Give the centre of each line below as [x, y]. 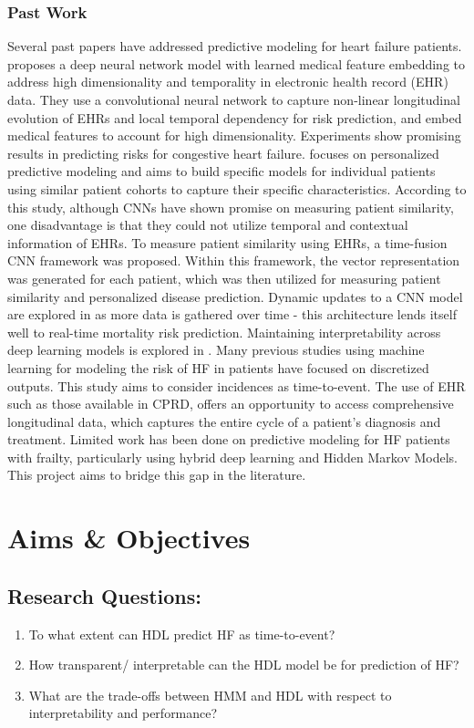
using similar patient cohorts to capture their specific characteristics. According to [237, 188]
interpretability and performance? [123, 713]
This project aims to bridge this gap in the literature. [157, 475]
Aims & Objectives [129, 538]
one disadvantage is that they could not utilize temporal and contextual [208, 225]
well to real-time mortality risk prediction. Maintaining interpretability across [224, 332]
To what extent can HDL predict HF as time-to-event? [182, 634]
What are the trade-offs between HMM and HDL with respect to [210, 695]
